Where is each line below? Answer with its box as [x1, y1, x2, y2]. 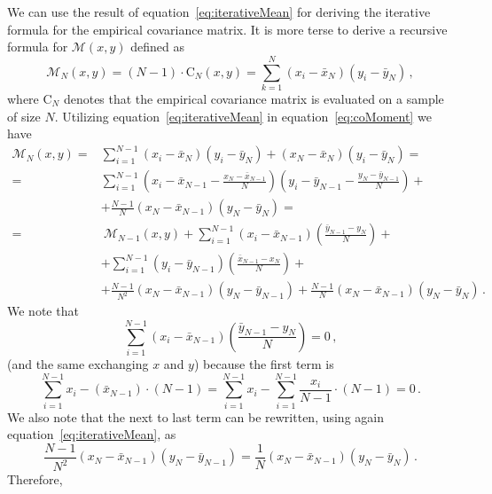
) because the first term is [193, 355, 334, 373]
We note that [7, 302, 79, 320]
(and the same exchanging [7, 355, 149, 373]
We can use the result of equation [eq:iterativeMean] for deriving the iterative [7, 3, 431, 20]
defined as [130, 37, 184, 56]
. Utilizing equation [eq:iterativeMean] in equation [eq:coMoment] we [54, 106, 432, 125]
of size [7, 106, 41, 125]
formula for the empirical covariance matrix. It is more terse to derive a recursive [7, 20, 448, 38]
